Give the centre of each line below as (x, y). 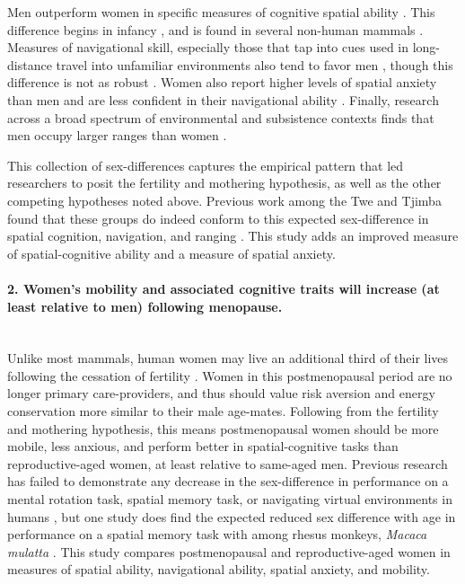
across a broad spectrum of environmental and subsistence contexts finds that (221, 117)
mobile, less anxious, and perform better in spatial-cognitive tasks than (203, 446)
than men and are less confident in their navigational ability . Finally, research (223, 99)
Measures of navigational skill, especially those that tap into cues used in (208, 47)
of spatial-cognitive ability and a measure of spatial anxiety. (171, 253)
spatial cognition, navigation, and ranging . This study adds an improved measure (233, 236)
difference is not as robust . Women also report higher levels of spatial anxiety (222, 82)
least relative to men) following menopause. (145, 306)
